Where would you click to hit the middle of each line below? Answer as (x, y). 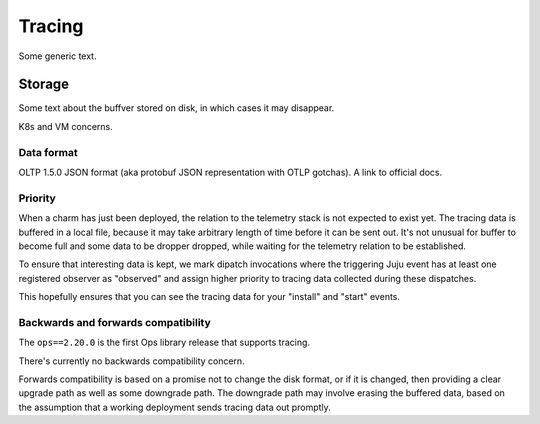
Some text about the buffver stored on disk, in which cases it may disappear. (176, 108)
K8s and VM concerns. (66, 126)
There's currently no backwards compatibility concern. (131, 361)
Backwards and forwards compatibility (115, 322)
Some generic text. (57, 56)
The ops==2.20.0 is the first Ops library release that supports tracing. (164, 342)
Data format (48, 152)
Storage (44, 84)
